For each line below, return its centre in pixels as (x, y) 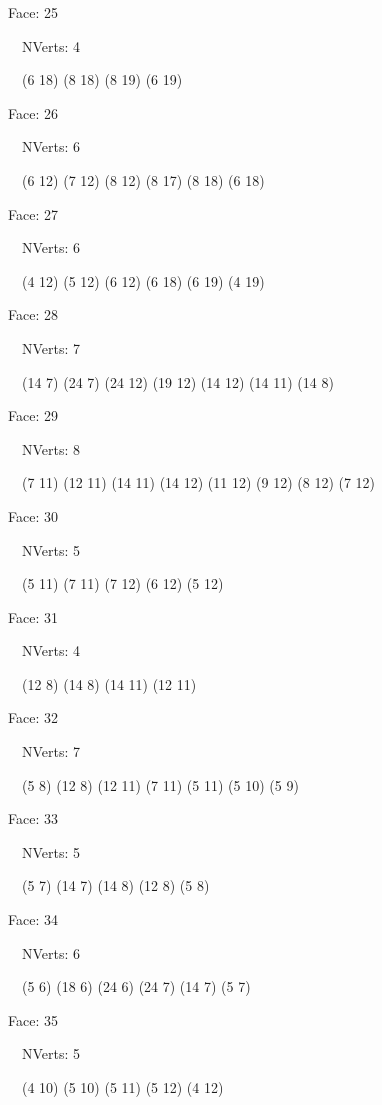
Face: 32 (33, 717)
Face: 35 (33, 1019)
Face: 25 (33, 12)
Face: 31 (33, 616)
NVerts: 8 (51, 448)
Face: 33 (33, 818)
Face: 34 (33, 919)
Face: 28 (33, 314)
